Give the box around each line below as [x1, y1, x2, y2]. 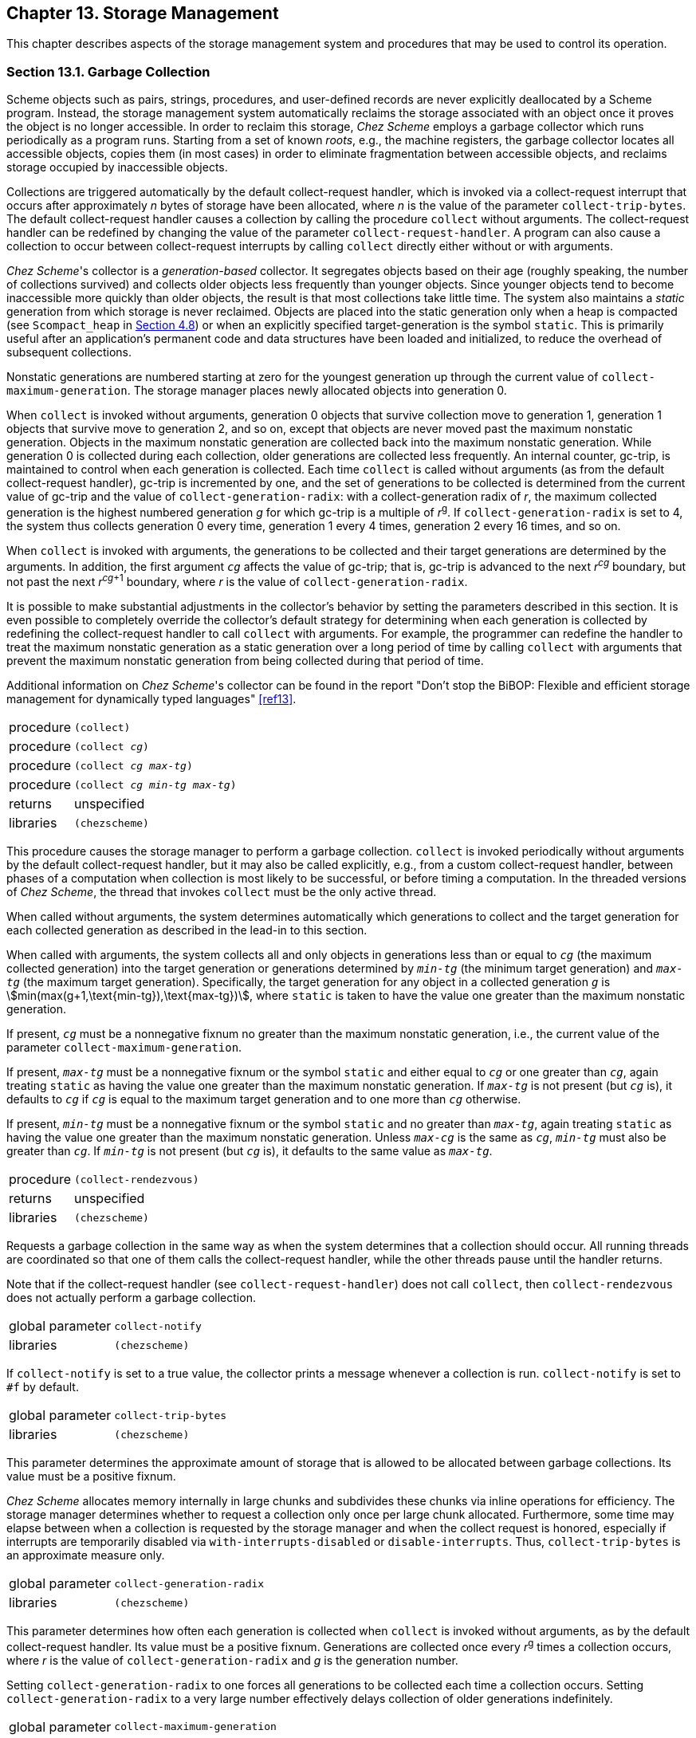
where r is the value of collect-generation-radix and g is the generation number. [6, 1653, 458, 1667]
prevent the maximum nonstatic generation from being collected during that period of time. [6, 654, 484, 668]
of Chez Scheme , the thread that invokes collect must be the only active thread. [6, 885, 437, 899]
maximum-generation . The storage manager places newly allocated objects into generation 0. [6, 383, 507, 398]
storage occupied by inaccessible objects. [6, 160, 228, 175]
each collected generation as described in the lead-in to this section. [6, 923, 368, 938]
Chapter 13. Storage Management [6, 3, 279, 23]
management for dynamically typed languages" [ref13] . [6, 692, 297, 706]
